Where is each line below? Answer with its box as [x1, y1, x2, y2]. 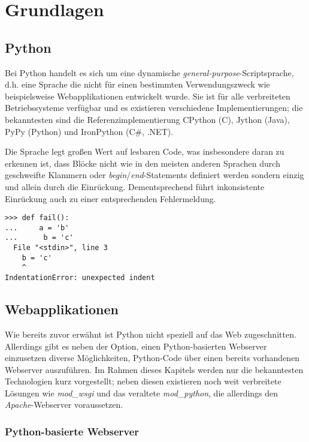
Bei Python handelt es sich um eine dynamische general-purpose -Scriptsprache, [5, 66, 294, 79]
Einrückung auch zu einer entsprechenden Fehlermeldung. [5, 192, 216, 205]
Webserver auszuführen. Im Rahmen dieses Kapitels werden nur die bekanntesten [5, 363, 304, 375]
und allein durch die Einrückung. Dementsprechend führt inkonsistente [5, 180, 265, 193]
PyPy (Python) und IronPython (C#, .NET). [5, 125, 174, 137]
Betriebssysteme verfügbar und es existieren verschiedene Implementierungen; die [5, 101, 303, 114]
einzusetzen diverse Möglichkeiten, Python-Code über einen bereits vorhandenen [5, 351, 300, 364]
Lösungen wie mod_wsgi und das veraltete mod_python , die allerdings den [5, 386, 278, 399]
